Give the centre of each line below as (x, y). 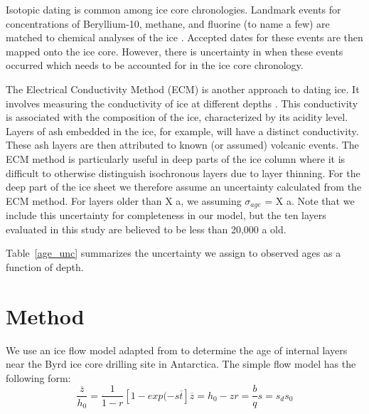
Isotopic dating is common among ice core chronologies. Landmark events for (173, 9)
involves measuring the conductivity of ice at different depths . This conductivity (182, 103)
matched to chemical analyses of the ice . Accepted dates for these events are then (184, 37)
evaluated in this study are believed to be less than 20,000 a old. (146, 229)
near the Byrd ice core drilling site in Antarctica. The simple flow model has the (181, 364)
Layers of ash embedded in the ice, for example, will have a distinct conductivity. (182, 131)
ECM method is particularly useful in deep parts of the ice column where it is (176, 158)
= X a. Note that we (310, 200)
